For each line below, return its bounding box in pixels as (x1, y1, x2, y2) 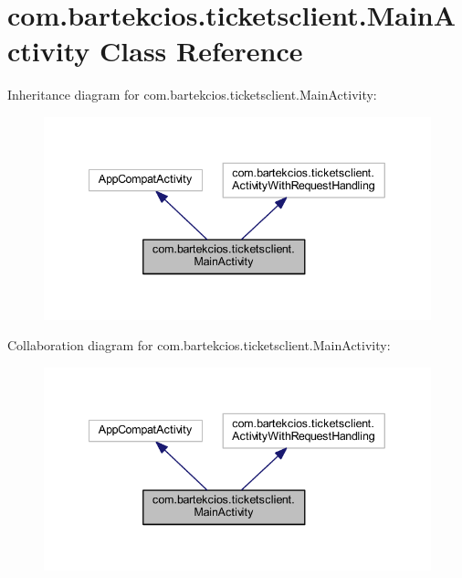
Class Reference (100, 32, 303, 70)
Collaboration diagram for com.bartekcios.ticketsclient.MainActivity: (7, 336, 391, 355)
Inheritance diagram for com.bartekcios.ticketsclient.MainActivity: (7, 85, 377, 104)
